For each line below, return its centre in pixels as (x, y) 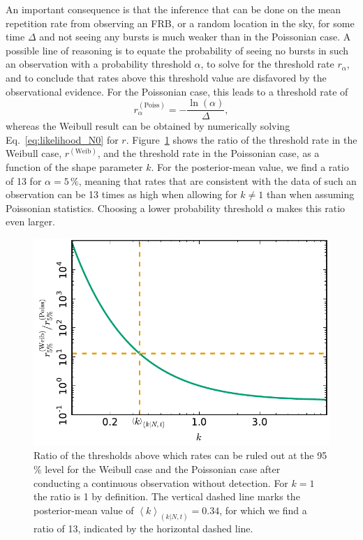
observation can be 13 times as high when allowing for (121, 194)
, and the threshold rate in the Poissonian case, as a (208, 153)
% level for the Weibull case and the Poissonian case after (157, 468)
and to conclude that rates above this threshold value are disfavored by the (166, 77)
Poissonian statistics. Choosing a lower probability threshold (135, 208)
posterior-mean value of (84, 510)
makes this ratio (311, 208)
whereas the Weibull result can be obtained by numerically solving (148, 126)
